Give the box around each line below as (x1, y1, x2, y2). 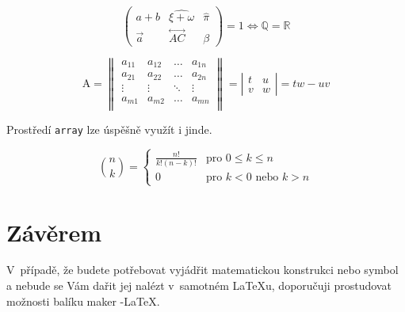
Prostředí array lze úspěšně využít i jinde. (6, 121, 212, 138)
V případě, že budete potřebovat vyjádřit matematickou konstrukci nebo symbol (6, 261, 399, 278)
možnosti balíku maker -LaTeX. (6, 292, 160, 309)
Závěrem (6, 215, 102, 248)
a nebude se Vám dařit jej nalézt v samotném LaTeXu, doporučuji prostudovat (6, 277, 392, 294)
